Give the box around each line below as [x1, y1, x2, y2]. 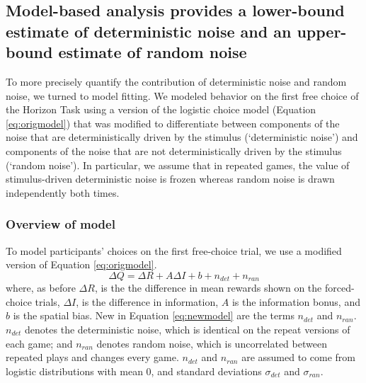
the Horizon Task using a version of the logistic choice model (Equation [6, 102, 316, 117]
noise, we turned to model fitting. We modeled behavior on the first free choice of [6, 88, 359, 103]
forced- [324, 280, 355, 295]
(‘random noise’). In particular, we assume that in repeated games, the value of [6, 157, 350, 172]
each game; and [6, 336, 73, 350]
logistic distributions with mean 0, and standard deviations [6, 363, 262, 378]
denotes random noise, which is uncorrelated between [96, 336, 327, 350]
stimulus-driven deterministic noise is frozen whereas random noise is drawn [6, 171, 335, 186]
